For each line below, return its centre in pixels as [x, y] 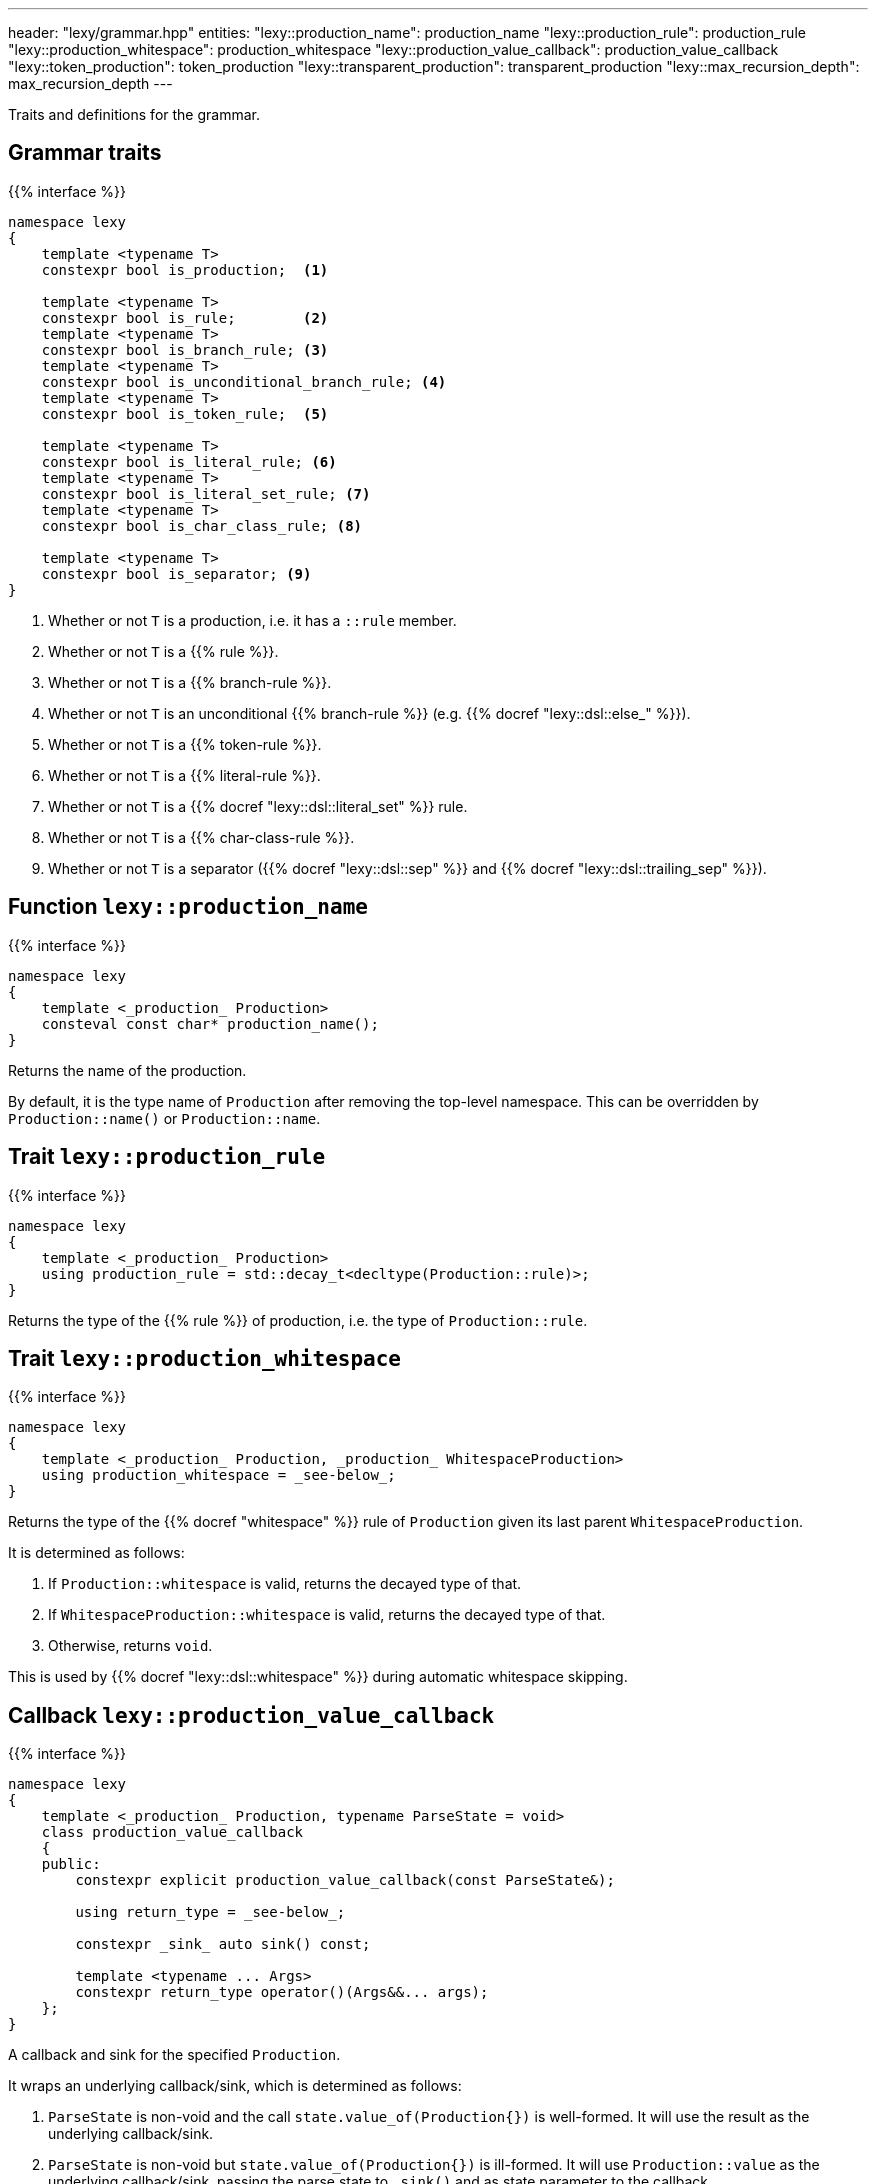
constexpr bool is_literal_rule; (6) [189, 461]
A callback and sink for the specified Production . [174, 2055]
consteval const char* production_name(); [210, 1023]
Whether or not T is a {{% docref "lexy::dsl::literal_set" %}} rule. [258, 806]
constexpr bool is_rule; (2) [185, 317]
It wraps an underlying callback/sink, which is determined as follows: [235, 2086]
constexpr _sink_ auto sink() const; [223, 1944]
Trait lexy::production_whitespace [205, 1358]
